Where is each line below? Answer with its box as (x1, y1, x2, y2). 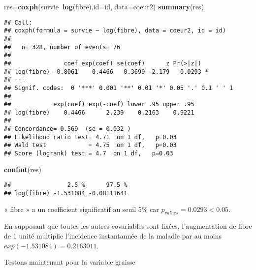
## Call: (4, 19, 32, 26)
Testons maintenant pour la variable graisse (4, 257, 135, 267)
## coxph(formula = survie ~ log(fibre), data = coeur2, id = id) (4, 27, 226, 34)
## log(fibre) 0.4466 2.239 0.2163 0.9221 (4, 109, 194, 116)
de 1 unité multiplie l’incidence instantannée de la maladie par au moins (4, 231, 222, 241)
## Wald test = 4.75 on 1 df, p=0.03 (4, 142, 177, 149)
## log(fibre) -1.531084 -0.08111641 (4, 190, 128, 197)
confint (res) (4, 164, 41, 174)
